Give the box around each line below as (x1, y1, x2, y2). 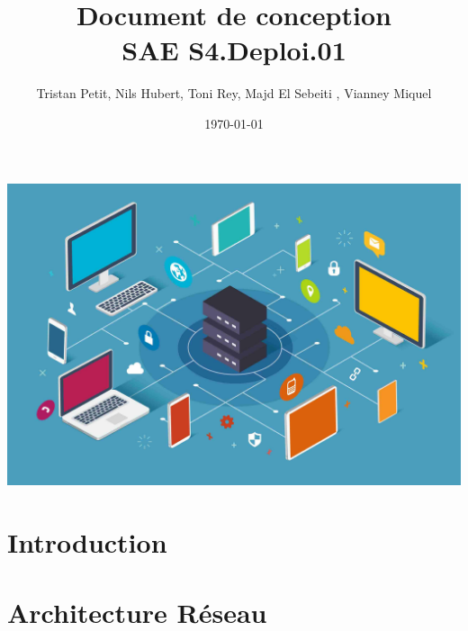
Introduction (7, 523, 167, 560)
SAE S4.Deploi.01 (121, 32, 346, 68)
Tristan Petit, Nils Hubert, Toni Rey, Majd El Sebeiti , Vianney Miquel (36, 84, 432, 103)
